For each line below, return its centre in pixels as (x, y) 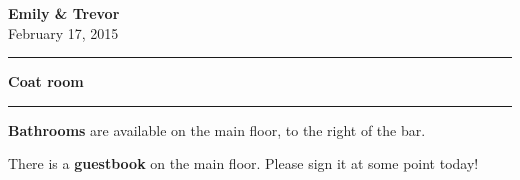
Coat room (46, 81)
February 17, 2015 (63, 32)
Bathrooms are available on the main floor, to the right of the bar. (217, 129)
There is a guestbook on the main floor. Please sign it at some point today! (243, 163)
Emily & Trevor (64, 13)
